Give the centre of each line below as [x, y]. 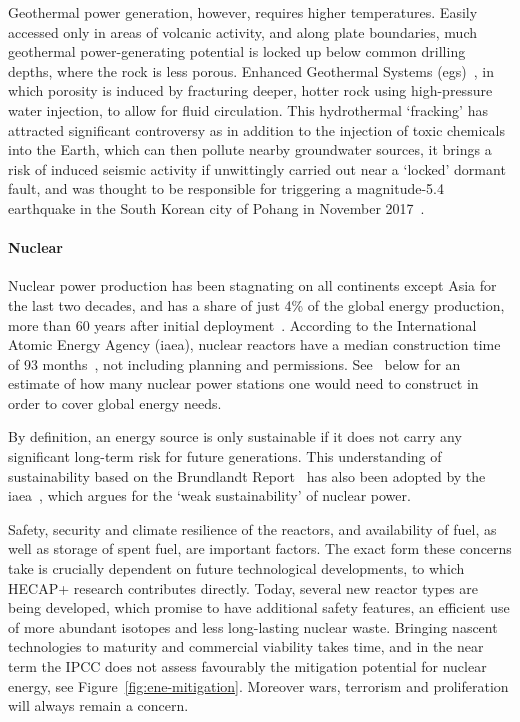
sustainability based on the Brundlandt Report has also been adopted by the [247, 475]
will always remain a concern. [98, 705]
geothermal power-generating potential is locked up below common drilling [237, 51]
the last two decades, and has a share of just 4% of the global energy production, [256, 304]
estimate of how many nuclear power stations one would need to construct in [243, 383]
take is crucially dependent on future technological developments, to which [236, 568]
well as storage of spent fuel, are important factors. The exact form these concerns [260, 548]
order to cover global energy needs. [115, 402]
